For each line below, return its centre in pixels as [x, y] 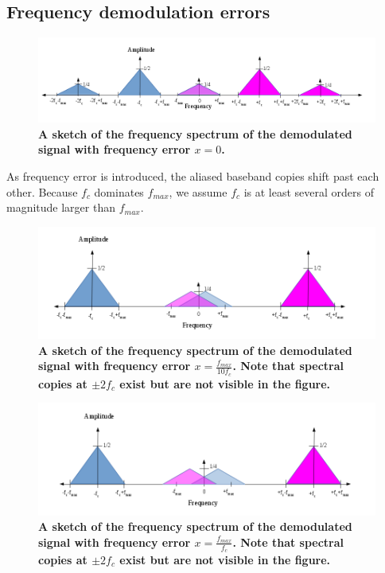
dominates [119, 191]
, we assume [198, 191]
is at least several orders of [309, 191]
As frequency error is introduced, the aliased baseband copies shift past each [193, 176]
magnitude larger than [61, 207]
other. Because [42, 191]
